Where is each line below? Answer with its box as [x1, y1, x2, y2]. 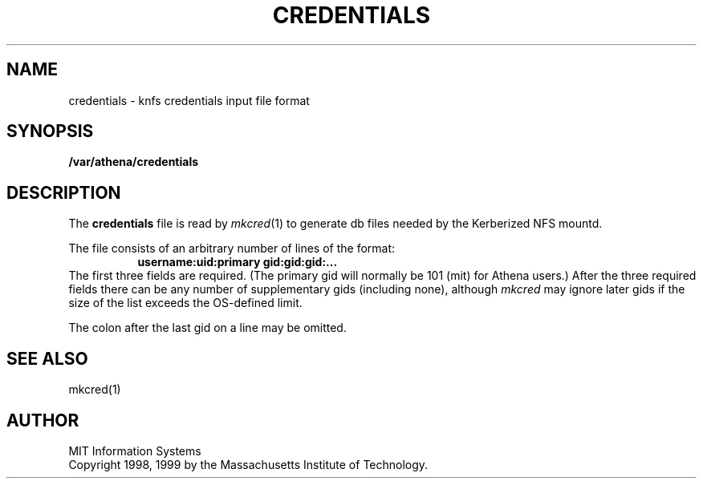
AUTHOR [6, 410, 79, 430]
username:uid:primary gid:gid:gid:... [137, 255, 338, 269]
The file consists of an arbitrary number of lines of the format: [68, 241, 396, 256]
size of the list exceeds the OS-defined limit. [68, 296, 303, 310]
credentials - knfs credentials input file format [68, 93, 310, 107]
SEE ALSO [6, 348, 88, 369]
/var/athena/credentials [68, 155, 199, 169]
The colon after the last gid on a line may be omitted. [68, 321, 347, 335]
